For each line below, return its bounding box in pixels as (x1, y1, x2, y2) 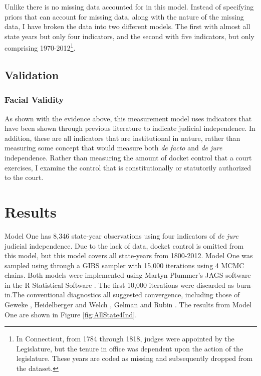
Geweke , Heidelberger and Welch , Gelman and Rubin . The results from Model (5, 299, 252, 310)
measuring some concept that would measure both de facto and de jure (5, 142, 222, 153)
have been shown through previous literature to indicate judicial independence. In (5, 123, 255, 133)
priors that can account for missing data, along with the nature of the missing (5, 11, 244, 22)
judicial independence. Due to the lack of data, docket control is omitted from (5, 240, 244, 251)
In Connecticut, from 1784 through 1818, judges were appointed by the (16, 333, 234, 344)
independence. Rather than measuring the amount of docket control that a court (5, 152, 252, 162)
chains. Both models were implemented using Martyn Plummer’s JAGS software (5, 270, 251, 280)
